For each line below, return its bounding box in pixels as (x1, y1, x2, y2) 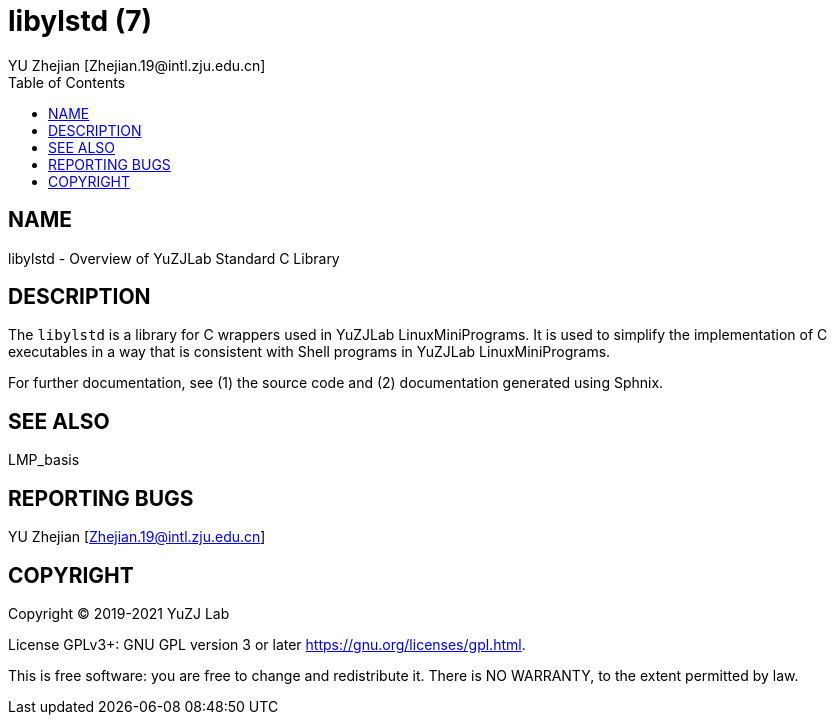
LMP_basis (8, 451, 80, 469)
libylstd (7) (8, 4, 153, 38)
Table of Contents (8, 73, 126, 91)
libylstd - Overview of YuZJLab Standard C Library (8, 249, 340, 267)
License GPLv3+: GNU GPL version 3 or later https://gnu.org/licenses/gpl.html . (8, 635, 526, 653)
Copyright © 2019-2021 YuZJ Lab (8, 604, 230, 622)
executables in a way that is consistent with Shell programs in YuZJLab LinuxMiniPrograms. (8, 343, 611, 361)
